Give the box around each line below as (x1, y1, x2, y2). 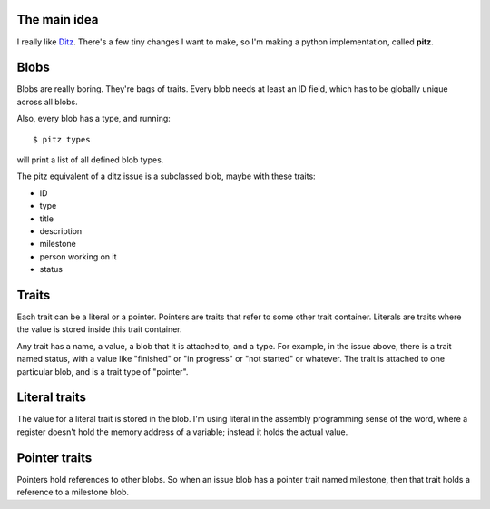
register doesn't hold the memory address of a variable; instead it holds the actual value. (16, 426, 348, 437)
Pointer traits (16, 450, 93, 465)
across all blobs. (16, 96, 78, 107)
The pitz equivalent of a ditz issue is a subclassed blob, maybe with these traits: (16, 171, 317, 181)
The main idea (16, 12, 99, 27)
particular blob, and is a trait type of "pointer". (16, 366, 189, 377)
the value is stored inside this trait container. (16, 324, 182, 335)
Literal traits (16, 390, 86, 406)
